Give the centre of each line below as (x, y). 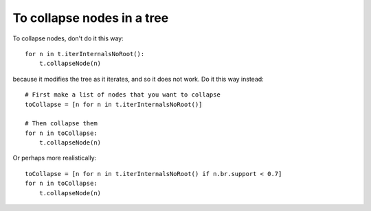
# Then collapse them (61, 124)
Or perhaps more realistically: (55, 158)
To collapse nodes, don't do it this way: (68, 38)
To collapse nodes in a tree (91, 18)
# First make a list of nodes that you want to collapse (123, 95)
